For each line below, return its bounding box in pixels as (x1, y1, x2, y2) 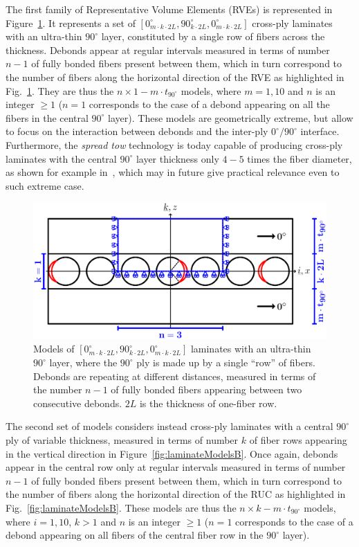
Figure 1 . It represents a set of (6, 15, 136, 30)
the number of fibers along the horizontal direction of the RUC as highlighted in (6, 487, 346, 501)
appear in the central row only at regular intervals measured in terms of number (6, 460, 346, 474)
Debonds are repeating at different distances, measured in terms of (33, 368, 316, 383)
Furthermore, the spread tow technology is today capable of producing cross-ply (6, 137, 343, 152)
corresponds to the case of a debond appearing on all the (89, 97, 330, 111)
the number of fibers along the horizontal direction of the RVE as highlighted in (6, 69, 344, 84)
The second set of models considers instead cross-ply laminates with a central (6, 419, 333, 433)
